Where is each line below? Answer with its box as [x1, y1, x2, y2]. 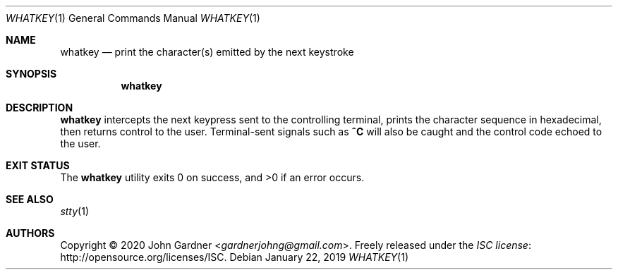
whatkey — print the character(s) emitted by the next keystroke [60, 46, 354, 58]
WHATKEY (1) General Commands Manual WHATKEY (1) [6, 12, 260, 24]
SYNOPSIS [6, 68, 57, 80]
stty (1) [60, 205, 90, 217]
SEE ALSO [6, 193, 54, 205]
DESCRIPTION [6, 102, 73, 114]
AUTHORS [6, 227, 55, 239]
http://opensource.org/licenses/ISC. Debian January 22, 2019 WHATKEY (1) [60, 251, 408, 263]
